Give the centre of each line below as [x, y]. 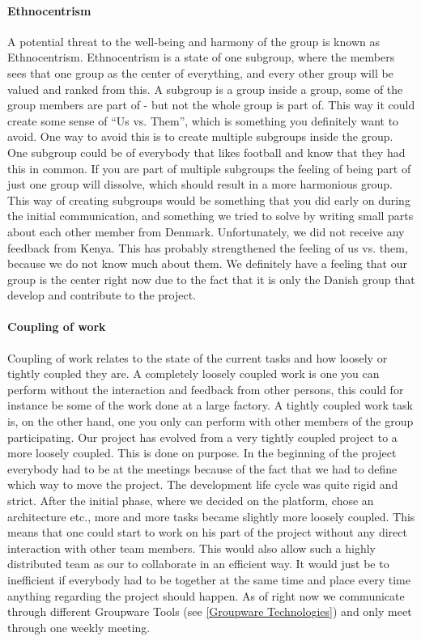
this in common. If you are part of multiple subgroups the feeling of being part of [209, 168]
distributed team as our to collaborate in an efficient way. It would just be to [198, 564]
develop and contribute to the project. [102, 295]
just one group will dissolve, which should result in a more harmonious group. [200, 184]
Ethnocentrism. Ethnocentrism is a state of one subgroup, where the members [201, 57]
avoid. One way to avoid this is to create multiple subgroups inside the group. [200, 136]
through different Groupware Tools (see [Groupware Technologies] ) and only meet [210, 611]
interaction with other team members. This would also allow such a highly [192, 548]
